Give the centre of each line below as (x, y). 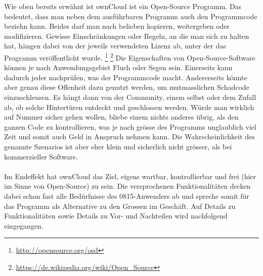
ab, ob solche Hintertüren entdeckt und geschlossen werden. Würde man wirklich (129, 107)
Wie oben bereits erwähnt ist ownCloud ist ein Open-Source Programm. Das (123, 6)
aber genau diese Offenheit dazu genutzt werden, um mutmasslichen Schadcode (127, 87)
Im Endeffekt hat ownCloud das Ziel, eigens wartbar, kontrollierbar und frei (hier (130, 176)
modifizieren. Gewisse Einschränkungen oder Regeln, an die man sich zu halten (127, 36)
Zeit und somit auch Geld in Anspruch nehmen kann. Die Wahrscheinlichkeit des (129, 136)
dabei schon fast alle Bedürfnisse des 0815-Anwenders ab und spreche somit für (127, 196)
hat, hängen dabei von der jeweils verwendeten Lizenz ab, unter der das (115, 46)
